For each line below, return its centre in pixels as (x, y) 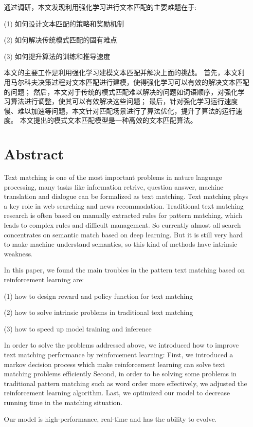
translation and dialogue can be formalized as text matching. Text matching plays (126, 196)
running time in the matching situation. (63, 402)
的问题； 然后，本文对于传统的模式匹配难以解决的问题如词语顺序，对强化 (121, 91)
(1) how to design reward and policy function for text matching (99, 296)
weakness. (18, 253)
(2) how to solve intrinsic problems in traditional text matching (99, 312)
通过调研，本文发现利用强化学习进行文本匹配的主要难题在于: (100, 7)
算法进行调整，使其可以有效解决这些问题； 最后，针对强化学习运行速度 (124, 101)
